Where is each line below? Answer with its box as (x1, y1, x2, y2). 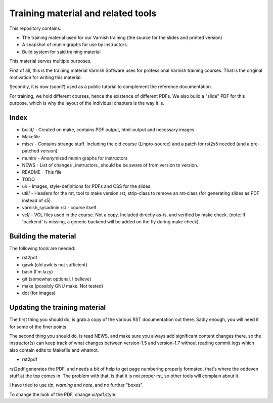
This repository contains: (9, 25, 62, 31)
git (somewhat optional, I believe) (22, 276, 92, 282)
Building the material (9, 232, 76, 240)
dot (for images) (22, 290, 56, 296)
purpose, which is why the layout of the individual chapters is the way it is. (9, 100, 164, 106)
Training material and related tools (9, 8, 157, 19)
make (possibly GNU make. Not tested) (22, 283, 104, 289)
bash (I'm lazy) (22, 269, 53, 275)
